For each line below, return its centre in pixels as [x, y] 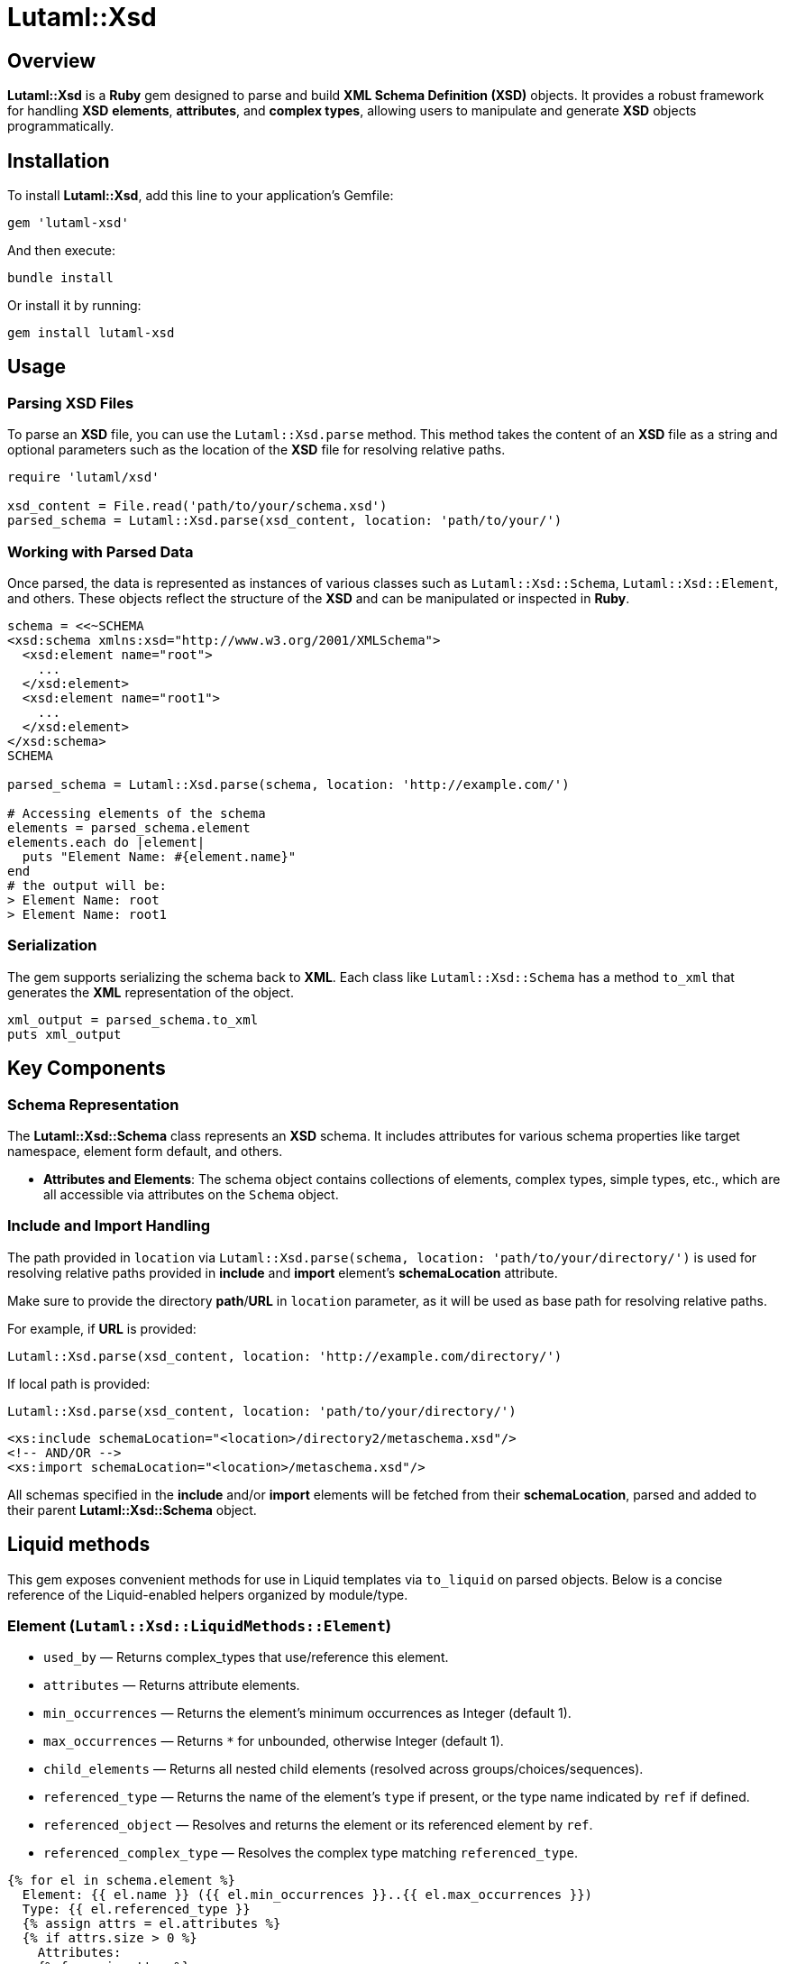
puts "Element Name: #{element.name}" [159, 856]
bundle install [61, 278]
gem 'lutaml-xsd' [68, 223]
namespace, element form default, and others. [145, 1151]
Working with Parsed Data [101, 551]
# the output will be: [87, 885]
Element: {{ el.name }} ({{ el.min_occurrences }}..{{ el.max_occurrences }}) [307, 1895]
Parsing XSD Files [71, 403]
